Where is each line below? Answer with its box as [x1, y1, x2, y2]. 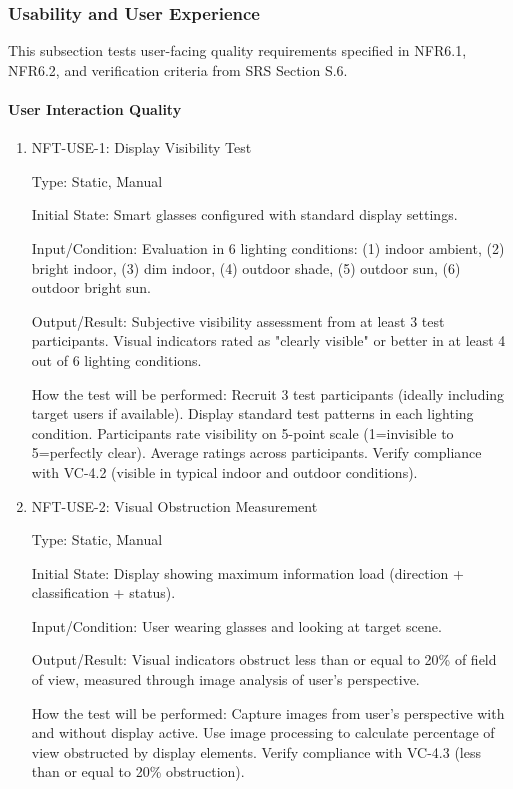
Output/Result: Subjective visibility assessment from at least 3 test [31, 310, 445, 331]
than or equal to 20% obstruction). [31, 761, 245, 782]
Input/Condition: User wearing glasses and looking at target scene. [31, 615, 442, 636]
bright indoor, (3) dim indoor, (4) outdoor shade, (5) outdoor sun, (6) [31, 257, 461, 278]
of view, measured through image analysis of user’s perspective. [31, 669, 420, 690]
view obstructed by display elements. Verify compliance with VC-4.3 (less [31, 741, 481, 762]
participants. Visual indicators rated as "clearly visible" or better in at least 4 [31, 330, 506, 351]
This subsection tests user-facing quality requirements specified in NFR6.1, [8, 40, 467, 61]
